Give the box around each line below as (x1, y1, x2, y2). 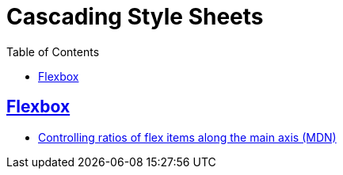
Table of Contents (6, 44, 100, 59)
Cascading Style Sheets (6, 3, 264, 30)
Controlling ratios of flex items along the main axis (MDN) (38, 130, 337, 144)
